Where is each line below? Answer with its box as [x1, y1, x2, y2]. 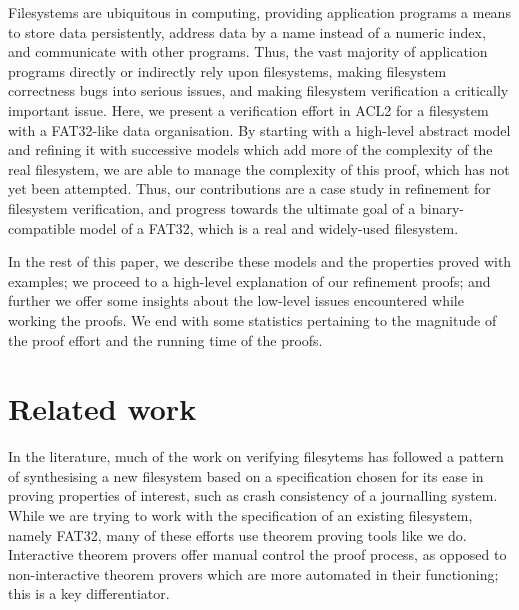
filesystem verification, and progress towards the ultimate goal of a [8, 197, 416, 218]
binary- [419, 197, 464, 218]
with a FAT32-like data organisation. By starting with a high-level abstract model [8, 119, 511, 140]
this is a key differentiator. [8, 583, 170, 604]
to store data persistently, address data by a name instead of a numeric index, [8, 21, 486, 42]
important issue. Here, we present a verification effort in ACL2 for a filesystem [8, 99, 489, 120]
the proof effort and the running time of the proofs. [8, 329, 323, 350]
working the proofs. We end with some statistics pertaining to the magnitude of [8, 309, 497, 330]
